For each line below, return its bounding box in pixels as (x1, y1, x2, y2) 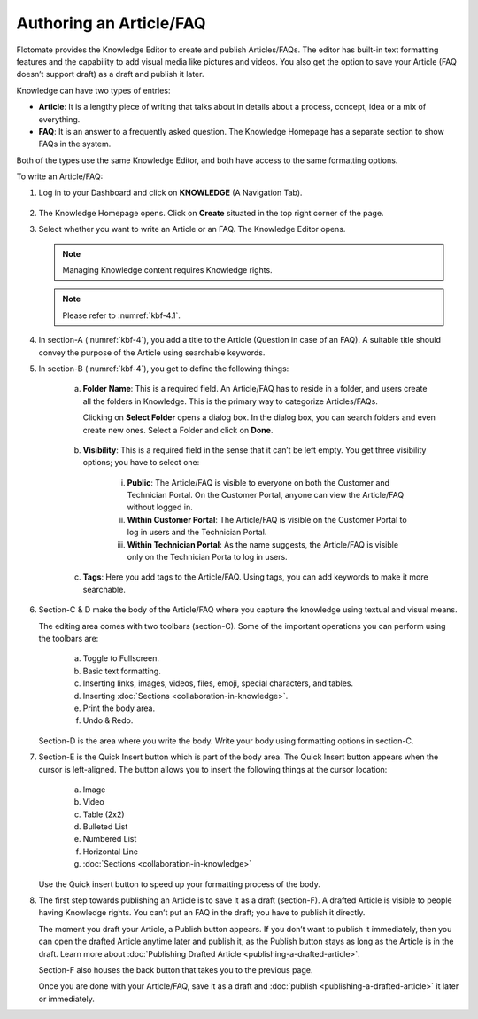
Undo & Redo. (82, 715, 134, 726)
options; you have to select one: (82, 457, 200, 468)
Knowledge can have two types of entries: (16, 85, 171, 96)
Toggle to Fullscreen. (82, 653, 159, 664)
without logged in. (127, 502, 194, 513)
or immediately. (38, 993, 95, 1004)
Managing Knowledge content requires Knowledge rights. (62, 265, 274, 276)
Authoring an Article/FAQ (16, 13, 207, 33)
